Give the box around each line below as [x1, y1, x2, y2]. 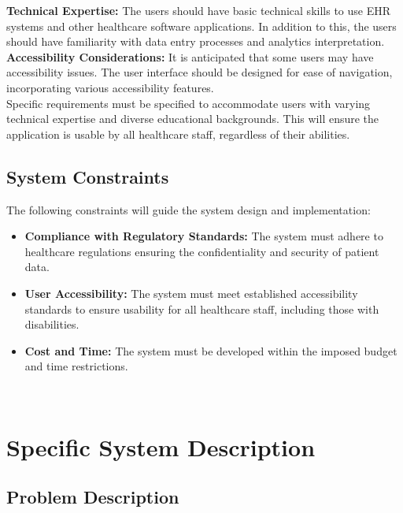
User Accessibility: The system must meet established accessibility [24, 284, 358, 301]
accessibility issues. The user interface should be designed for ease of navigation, [6, 64, 393, 80]
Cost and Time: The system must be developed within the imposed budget [24, 342, 397, 359]
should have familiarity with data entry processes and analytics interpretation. [6, 33, 385, 50]
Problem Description [6, 485, 179, 509]
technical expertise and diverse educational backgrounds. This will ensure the [6, 110, 379, 127]
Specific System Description [6, 430, 316, 463]
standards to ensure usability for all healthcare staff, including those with [24, 300, 379, 317]
